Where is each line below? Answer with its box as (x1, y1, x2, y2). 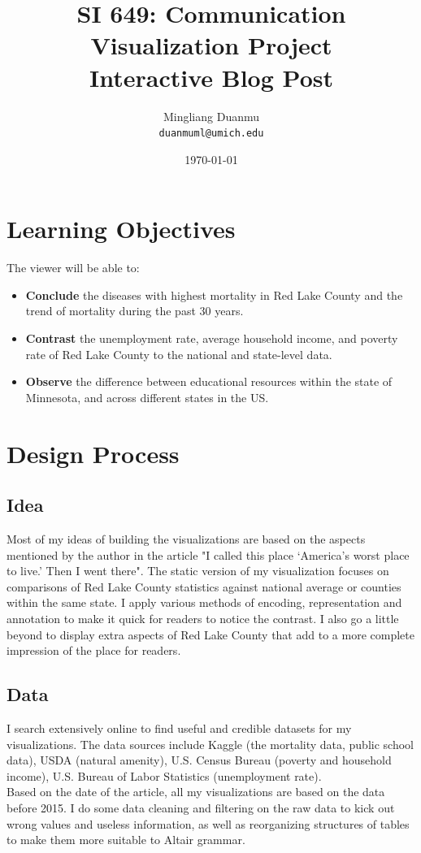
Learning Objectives (7, 212, 236, 245)
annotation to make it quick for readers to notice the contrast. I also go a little (7, 609, 399, 626)
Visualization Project (90, 28, 332, 62)
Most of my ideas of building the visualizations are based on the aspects (7, 530, 366, 548)
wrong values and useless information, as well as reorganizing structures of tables (7, 815, 410, 832)
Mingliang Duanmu (163, 107, 260, 124)
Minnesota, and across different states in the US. (25, 388, 269, 405)
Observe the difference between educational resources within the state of (25, 373, 393, 390)
